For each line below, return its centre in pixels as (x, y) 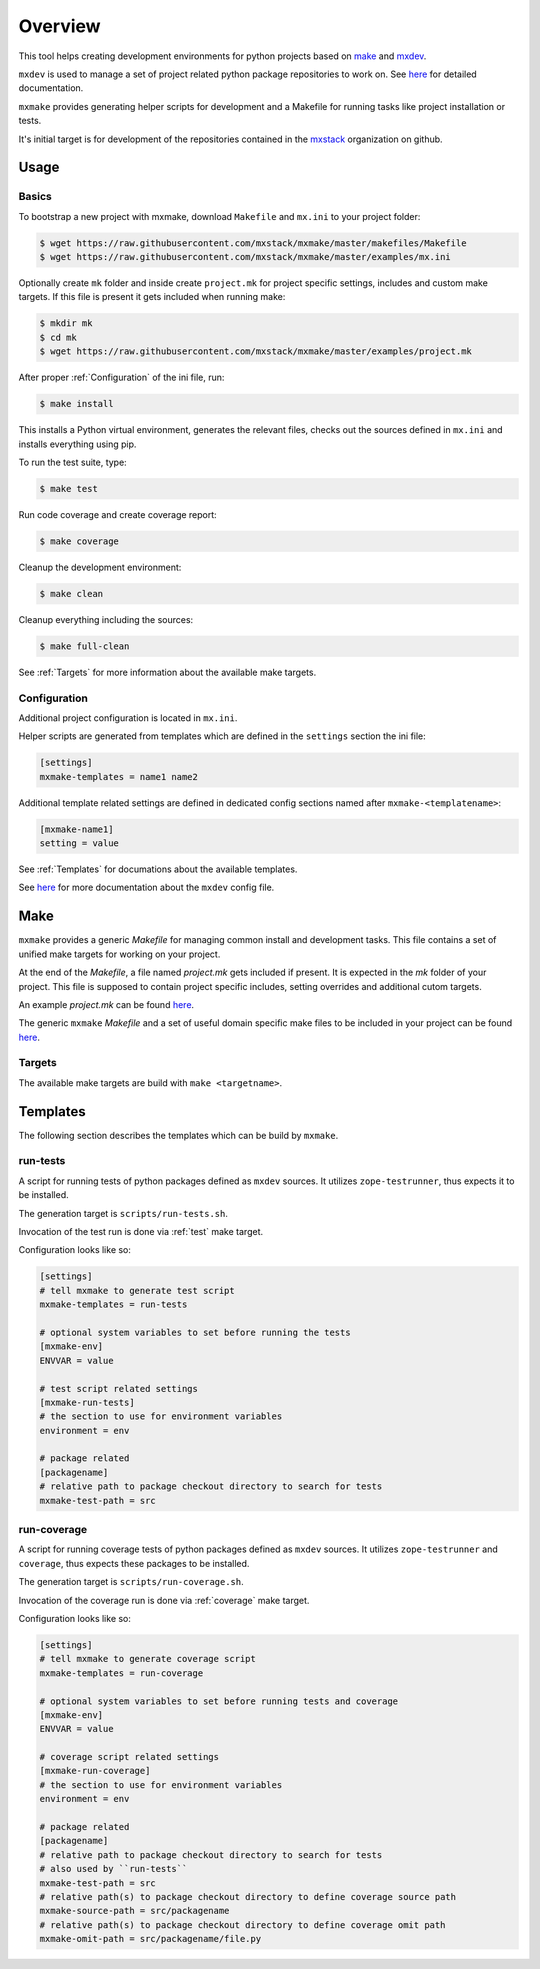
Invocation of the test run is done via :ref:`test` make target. (141, 1232)
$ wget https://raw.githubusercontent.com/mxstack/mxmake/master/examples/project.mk (255, 351)
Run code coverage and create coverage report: (117, 514)
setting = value (79, 843)
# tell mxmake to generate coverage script (148, 1659)
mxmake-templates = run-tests (113, 1304)
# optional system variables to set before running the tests (195, 1332)
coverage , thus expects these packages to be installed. (134, 1563)
